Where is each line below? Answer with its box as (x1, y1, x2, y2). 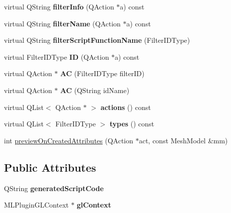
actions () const (100, 102, 151, 112)
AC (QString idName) (60, 85, 130, 95)
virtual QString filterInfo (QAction (4, 1, 114, 11)
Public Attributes (4, 159, 96, 175)
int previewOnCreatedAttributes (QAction (4, 135, 134, 145)
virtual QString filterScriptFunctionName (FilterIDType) (4, 35, 190, 45)
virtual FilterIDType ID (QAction (4, 51, 109, 62)
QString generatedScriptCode (4, 183, 104, 193)
